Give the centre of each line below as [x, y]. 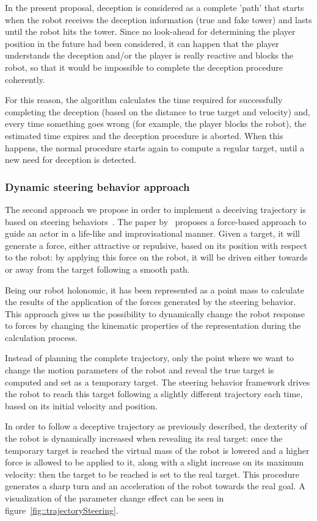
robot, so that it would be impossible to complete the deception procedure [144, 67]
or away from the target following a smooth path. [97, 269]
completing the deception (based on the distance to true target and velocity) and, [158, 111]
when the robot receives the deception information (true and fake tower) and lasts [158, 19]
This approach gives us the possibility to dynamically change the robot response [155, 313]
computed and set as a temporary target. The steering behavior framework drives [158, 382]
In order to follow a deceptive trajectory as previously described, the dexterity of [156, 426]
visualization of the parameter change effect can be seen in [115, 498]
